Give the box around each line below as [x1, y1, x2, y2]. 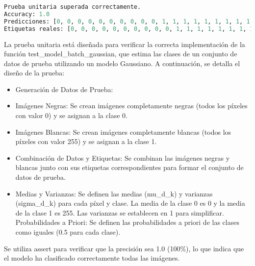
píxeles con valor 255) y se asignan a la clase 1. [15, 136, 157, 146]
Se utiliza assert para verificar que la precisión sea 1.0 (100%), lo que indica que [4, 243, 244, 253]
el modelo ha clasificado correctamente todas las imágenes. [4, 253, 180, 263]
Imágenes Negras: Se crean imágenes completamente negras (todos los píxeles [15, 100, 248, 111]
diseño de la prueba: [4, 68, 65, 78]
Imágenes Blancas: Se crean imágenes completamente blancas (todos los [15, 126, 231, 137]
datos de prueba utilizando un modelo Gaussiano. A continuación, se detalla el [4, 58, 240, 68]
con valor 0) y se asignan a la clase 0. [15, 110, 127, 121]
